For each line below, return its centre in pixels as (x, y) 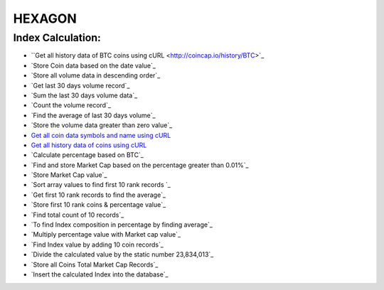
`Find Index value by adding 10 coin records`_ (97, 245)
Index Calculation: (57, 38)
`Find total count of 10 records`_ (78, 215)
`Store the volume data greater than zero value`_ (102, 125)
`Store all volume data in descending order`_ (96, 75)
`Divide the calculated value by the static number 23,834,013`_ (122, 254)
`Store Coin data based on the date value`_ (94, 65)
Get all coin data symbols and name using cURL (101, 135)
